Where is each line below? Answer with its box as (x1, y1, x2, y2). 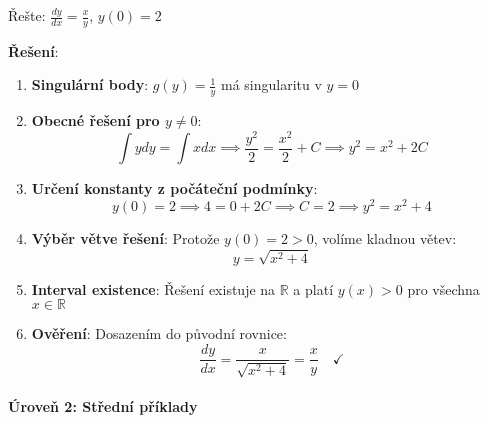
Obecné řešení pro (31, 110, 160, 131)
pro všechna (407, 278, 480, 299)
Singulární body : (31, 74, 149, 95)
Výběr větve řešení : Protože (31, 228, 220, 249)
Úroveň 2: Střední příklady (8, 396, 198, 417)
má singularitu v (221, 74, 322, 95)
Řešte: (8, 5, 46, 25)
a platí (293, 278, 334, 299)
